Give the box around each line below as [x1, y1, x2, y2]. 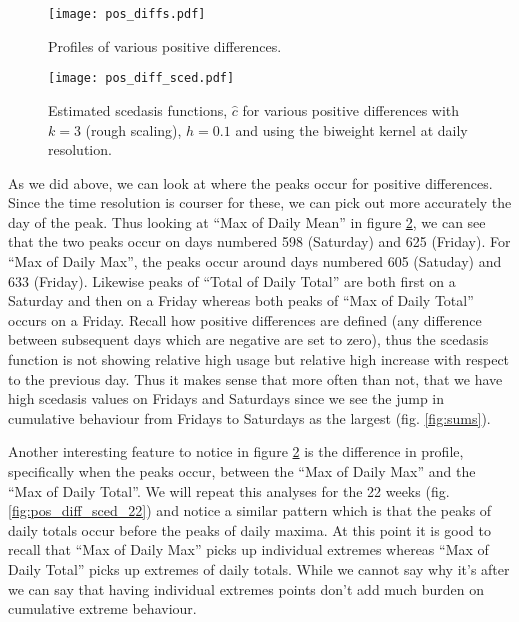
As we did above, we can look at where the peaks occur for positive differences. [8, 172, 493, 193]
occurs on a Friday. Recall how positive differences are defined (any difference [8, 309, 482, 330]
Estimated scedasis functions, [48, 99, 228, 120]
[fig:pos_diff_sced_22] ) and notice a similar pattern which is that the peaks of [8, 500, 492, 521]
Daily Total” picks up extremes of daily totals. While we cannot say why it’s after [8, 558, 510, 579]
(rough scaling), [85, 119, 182, 140]
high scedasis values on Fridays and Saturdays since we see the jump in [8, 388, 445, 409]
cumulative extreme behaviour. [8, 598, 197, 619]
